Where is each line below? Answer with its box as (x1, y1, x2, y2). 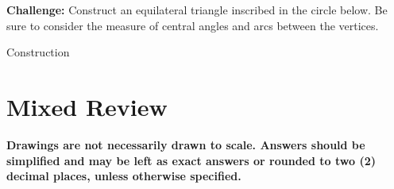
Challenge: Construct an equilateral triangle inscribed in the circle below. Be (6, 2, 388, 17)
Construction (6, 44, 70, 60)
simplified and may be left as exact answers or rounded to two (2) (6, 152, 376, 168)
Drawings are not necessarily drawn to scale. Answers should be (6, 136, 365, 152)
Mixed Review (6, 90, 168, 122)
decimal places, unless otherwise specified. (6, 168, 241, 184)
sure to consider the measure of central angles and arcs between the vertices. (6, 17, 379, 33)
